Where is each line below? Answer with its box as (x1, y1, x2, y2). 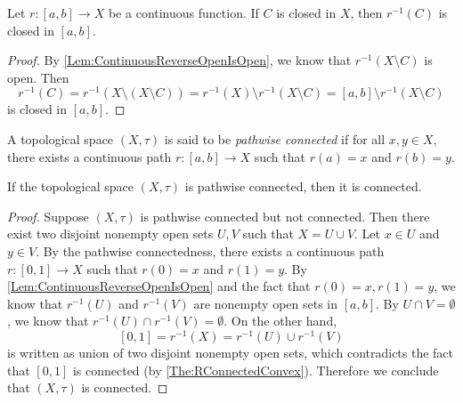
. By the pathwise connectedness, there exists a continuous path (36, 242, 385, 261)
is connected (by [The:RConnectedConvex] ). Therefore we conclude (72, 360, 439, 379)
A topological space (7, 130, 114, 149)
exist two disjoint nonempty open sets (7, 224, 214, 243)
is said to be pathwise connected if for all (164, 130, 386, 149)
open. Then (7, 68, 69, 86)
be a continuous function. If (108, 4, 259, 21)
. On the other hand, (223, 311, 337, 330)
